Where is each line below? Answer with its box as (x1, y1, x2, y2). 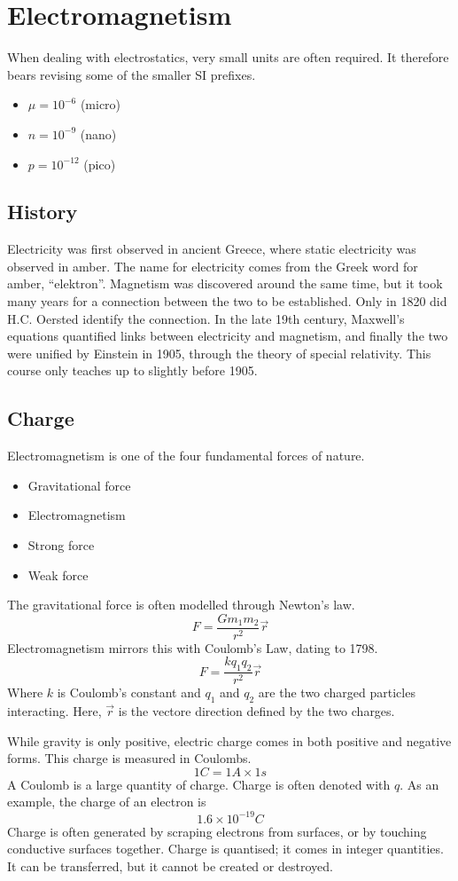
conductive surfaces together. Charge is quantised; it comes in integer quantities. (7, 839, 444, 858)
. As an (400, 775, 439, 793)
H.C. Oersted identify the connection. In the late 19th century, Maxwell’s (7, 309, 405, 327)
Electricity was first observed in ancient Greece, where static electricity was (7, 240, 416, 258)
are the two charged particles (258, 683, 415, 702)
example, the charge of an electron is (7, 792, 206, 811)
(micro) (80, 95, 121, 114)
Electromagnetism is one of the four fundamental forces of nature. (7, 446, 365, 465)
